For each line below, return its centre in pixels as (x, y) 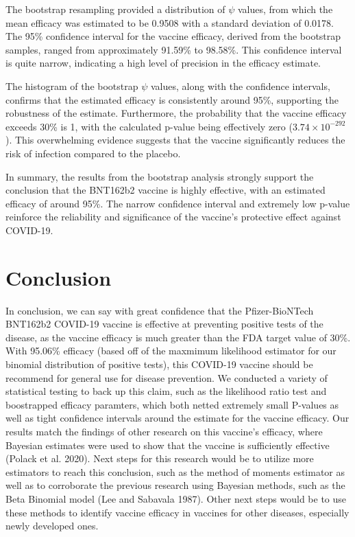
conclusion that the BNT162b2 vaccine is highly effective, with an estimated (166, 190)
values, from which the (285, 9)
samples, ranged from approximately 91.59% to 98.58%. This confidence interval (174, 49)
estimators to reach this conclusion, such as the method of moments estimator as (175, 471)
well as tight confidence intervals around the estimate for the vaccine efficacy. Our (177, 418)
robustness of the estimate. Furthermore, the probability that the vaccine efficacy (176, 113)
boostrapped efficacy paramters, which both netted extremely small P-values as (172, 404)
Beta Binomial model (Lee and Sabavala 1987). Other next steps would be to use (176, 498)
